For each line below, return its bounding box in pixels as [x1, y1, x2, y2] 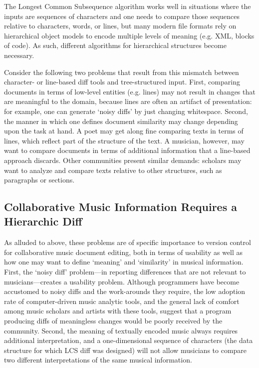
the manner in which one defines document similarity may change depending [4, 115, 238, 126]
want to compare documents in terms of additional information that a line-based [4, 145, 251, 155]
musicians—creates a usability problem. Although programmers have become [4, 276, 240, 286]
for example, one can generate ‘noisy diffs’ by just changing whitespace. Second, [4, 105, 248, 116]
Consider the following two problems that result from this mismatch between [4, 66, 239, 77]
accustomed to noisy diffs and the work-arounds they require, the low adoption [4, 286, 246, 296]
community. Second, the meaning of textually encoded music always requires [4, 325, 238, 335]
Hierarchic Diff [4, 213, 82, 229]
